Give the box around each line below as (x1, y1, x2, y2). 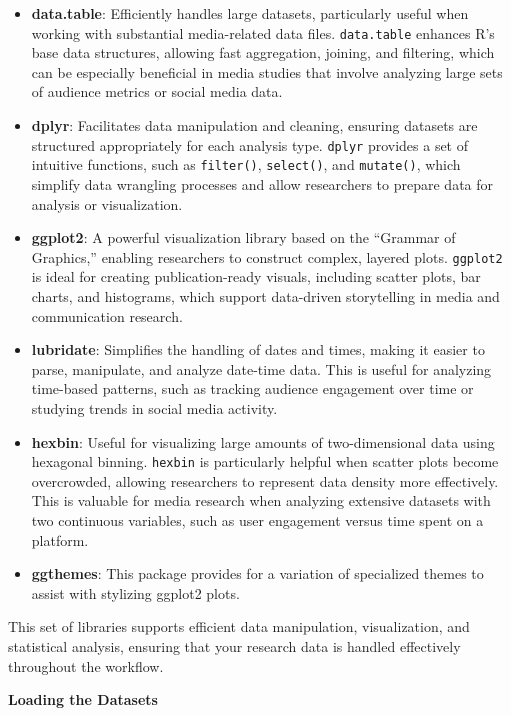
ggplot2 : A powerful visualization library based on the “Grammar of (31, 227, 456, 248)
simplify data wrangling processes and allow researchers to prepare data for (31, 173, 494, 194)
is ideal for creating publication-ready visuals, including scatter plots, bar (31, 266, 481, 287)
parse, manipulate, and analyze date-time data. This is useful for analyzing (31, 358, 492, 379)
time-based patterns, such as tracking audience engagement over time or (31, 378, 474, 399)
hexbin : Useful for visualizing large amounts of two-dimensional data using (31, 431, 495, 452)
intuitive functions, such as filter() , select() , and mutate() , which (31, 154, 461, 175)
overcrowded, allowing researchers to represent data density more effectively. (31, 470, 499, 491)
